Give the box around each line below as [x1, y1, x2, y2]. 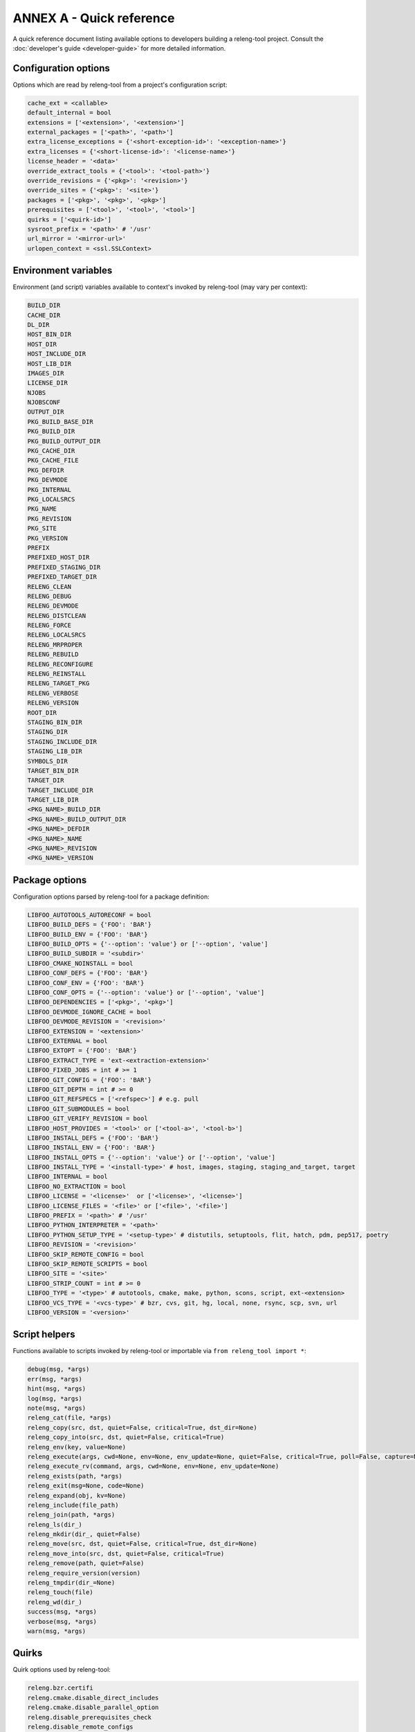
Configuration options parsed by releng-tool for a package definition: [12, 892, 210, 901]
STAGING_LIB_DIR [27, 748, 83, 755]
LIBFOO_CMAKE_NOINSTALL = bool [27, 960, 134, 967]
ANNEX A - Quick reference [12, 10, 175, 26]
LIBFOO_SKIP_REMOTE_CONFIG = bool [27, 1251, 145, 1258]
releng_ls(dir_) [27, 1521, 83, 1528]
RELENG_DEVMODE [27, 602, 79, 610]
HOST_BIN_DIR [27, 330, 72, 339]
